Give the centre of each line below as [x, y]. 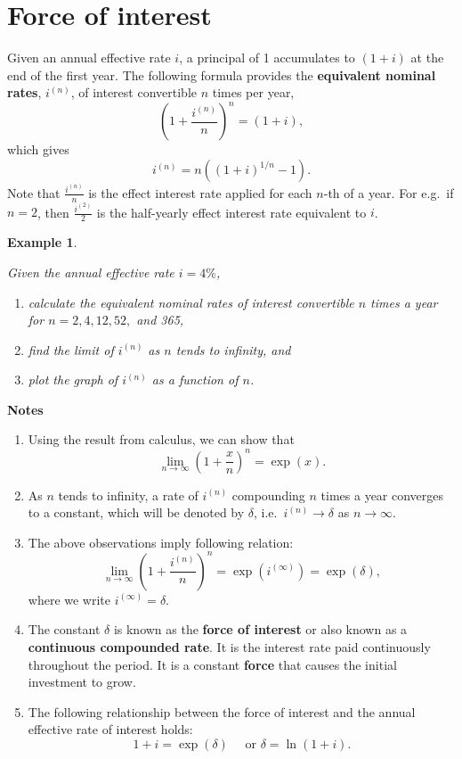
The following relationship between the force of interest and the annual [222, 711]
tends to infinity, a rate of [128, 495]
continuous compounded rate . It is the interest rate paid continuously [229, 647]
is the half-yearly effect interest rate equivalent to [231, 212]
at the [427, 58]
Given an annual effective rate [89, 58]
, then [53, 212]
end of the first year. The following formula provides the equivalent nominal [222, 74]
